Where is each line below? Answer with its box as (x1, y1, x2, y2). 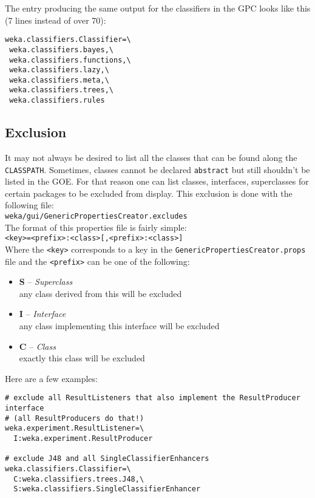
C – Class (19, 339, 56, 352)
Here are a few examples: (5, 372, 98, 384)
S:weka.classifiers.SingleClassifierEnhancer (13, 485, 201, 494)
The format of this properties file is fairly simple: (5, 220, 187, 233)
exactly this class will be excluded (19, 352, 145, 364)
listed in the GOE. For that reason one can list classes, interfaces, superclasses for (5, 175, 309, 188)
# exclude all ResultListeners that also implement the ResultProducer (5, 394, 300, 403)
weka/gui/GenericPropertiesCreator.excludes (5, 212, 188, 221)
